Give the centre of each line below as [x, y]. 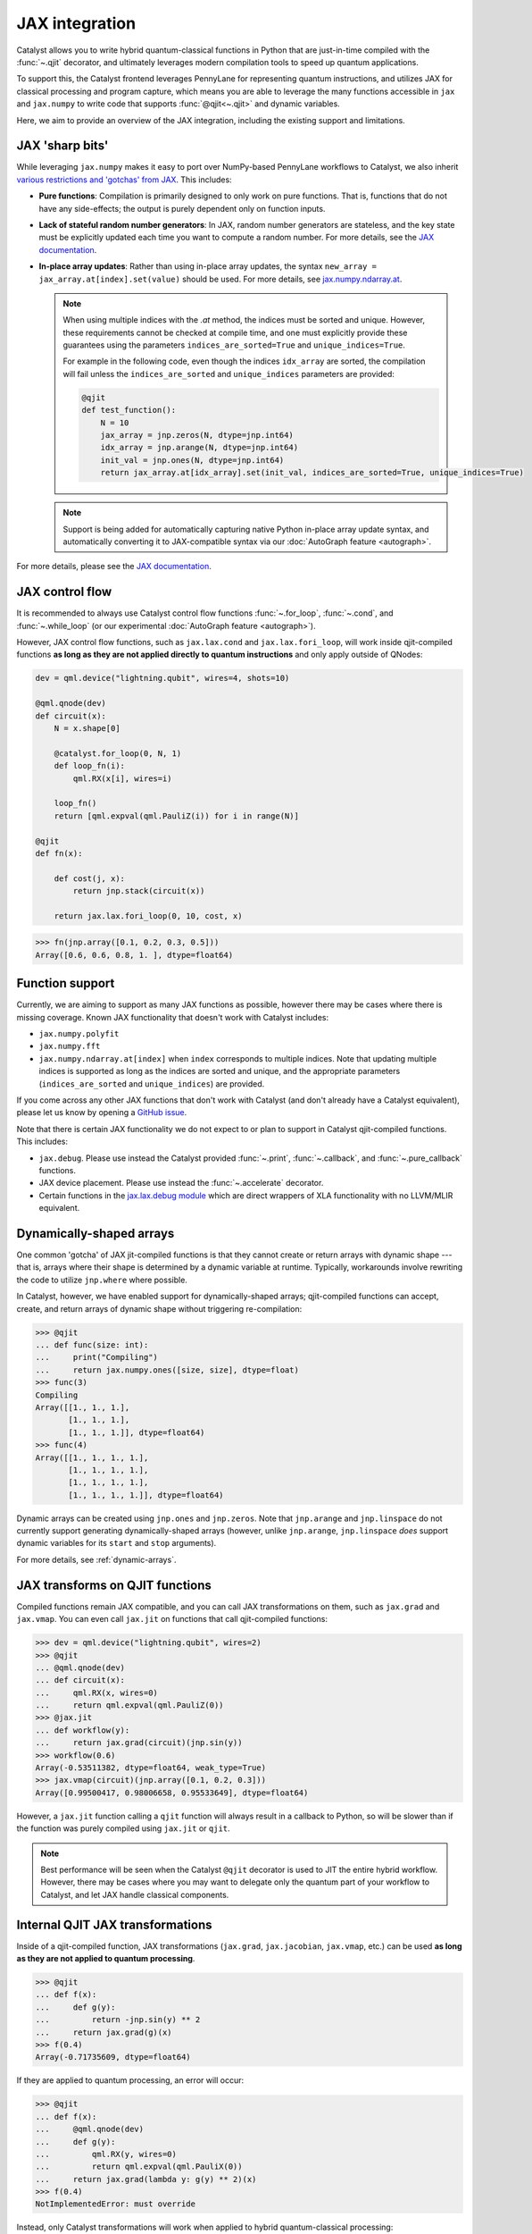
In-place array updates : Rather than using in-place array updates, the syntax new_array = [208, 266]
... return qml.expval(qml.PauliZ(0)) [129, 1705]
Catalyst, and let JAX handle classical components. [135, 1894]
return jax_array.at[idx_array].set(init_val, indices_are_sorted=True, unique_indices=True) [312, 473]
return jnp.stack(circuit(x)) [139, 891]
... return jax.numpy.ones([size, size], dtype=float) [167, 1370]
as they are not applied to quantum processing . [106, 1959]
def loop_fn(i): [89, 766]
